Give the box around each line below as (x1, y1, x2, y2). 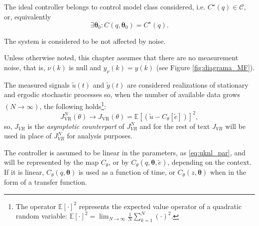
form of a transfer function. (4, 176, 87, 187)
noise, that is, (4, 62, 45, 72)
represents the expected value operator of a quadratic (79, 201, 242, 211)
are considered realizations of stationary (127, 79, 249, 90)
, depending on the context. (167, 157, 252, 167)
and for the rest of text (139, 120, 210, 131)
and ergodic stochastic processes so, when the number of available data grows (4, 89, 240, 100)
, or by (109, 157, 129, 167)
